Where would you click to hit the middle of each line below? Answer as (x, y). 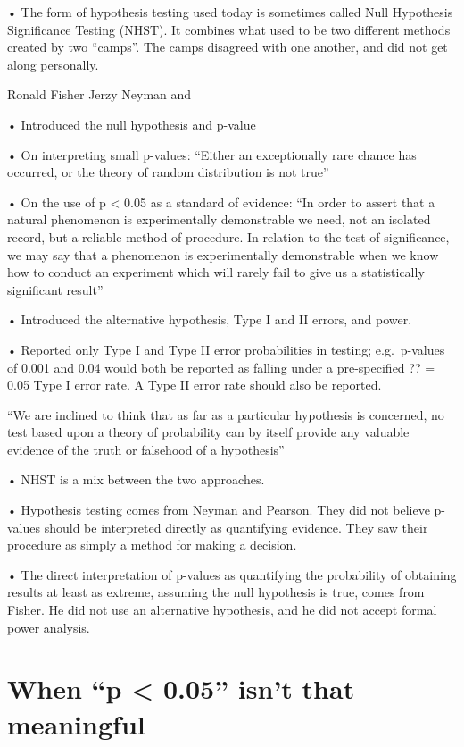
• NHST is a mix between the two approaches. (136, 479)
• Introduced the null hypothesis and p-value (132, 124)
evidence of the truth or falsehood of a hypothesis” (146, 449)
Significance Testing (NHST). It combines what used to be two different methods (229, 29)
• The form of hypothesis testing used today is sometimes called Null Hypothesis (230, 12)
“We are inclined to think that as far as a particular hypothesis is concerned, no (226, 414)
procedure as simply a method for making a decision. (152, 545)
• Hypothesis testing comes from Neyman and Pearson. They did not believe (219, 510)
